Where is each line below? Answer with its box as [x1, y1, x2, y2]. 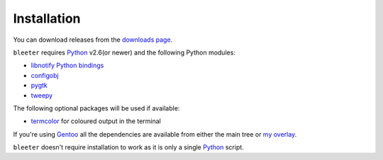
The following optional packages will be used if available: [13, 103, 180, 113]
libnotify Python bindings [30, 61, 104, 70]
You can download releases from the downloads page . [13, 35, 173, 44]
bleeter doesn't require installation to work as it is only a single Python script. [13, 143, 244, 152]
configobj [30, 71, 60, 79]
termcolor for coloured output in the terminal [30, 117, 161, 125]
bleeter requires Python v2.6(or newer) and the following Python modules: [13, 48, 235, 57]
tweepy [30, 91, 53, 99]
